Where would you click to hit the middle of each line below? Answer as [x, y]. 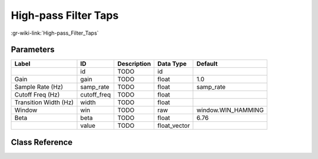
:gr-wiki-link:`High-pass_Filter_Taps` [55, 33]
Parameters [33, 50]
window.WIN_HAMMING [230, 110]
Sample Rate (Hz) [39, 87]
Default [207, 64]
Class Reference [42, 142]
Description [134, 64]
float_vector [174, 125]
